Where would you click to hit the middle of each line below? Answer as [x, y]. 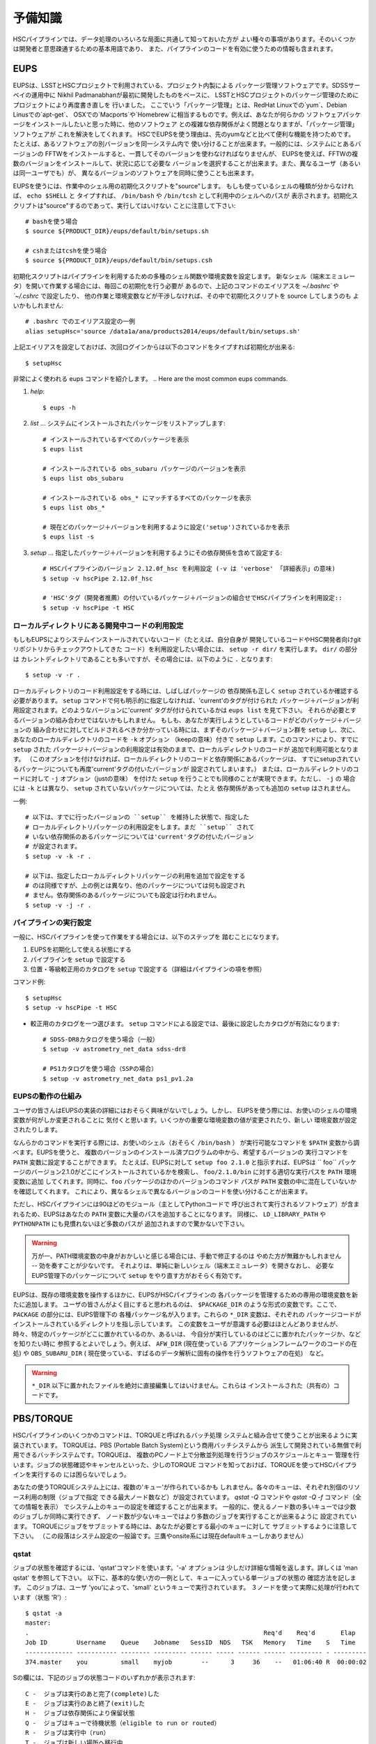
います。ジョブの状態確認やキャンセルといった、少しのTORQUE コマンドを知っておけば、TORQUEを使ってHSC [173, 1464]
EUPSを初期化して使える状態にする [81, 949]
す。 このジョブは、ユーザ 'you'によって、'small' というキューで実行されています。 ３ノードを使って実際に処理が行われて [187, 1588]
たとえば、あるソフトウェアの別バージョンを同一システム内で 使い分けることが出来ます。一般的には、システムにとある [184, 144]
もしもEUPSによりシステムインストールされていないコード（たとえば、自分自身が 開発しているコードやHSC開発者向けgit [187, 639]
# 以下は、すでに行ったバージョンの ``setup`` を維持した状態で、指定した [138, 817]
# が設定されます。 [53, 847]
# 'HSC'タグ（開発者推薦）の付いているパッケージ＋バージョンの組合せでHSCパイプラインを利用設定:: [193, 598]
